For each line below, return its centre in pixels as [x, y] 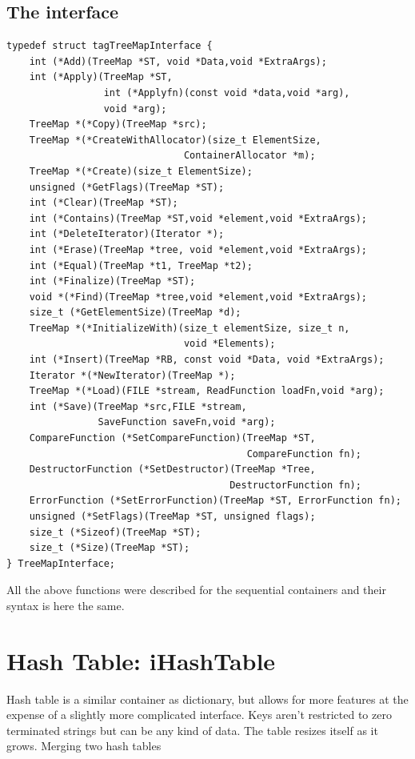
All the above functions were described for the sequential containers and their [196, 590]
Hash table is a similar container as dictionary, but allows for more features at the [207, 699]
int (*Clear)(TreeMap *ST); [104, 203]
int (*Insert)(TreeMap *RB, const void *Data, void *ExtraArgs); [207, 360]
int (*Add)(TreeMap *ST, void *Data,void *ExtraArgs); [178, 61]
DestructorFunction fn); [295, 485]
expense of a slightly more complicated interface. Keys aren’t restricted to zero [199, 715]
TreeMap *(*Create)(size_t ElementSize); [141, 171]
